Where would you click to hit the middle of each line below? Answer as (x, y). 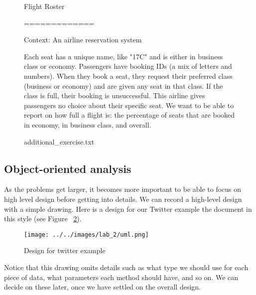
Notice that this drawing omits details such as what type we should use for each (126, 267)
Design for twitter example (65, 250)
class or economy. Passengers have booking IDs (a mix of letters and (128, 66)
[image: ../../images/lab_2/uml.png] (86, 234)
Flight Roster (44, 6)
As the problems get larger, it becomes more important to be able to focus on (123, 189)
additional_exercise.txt (59, 141)
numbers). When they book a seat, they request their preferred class (128, 75)
